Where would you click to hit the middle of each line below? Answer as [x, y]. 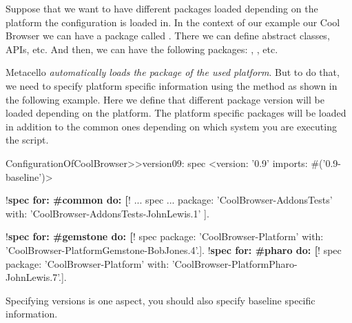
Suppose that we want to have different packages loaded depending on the [162, 8]
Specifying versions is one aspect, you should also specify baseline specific [161, 300]
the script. [27, 140]
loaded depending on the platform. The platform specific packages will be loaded [176, 113]
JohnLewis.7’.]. [36, 277]
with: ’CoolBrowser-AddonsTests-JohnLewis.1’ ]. [107, 213]
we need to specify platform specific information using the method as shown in [172, 85]
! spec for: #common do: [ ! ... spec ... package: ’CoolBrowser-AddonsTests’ [169, 200]
